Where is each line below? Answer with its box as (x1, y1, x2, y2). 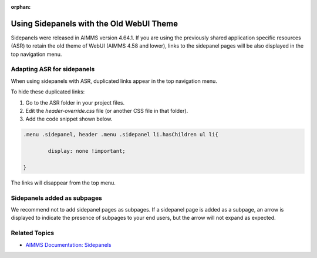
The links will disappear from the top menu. (11, 179, 116, 186)
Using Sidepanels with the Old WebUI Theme (11, 18, 178, 29)
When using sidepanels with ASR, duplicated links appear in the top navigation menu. (11, 77, 217, 85)
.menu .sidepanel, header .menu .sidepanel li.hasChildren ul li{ (23, 131, 218, 138)
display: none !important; (48, 148, 126, 155)
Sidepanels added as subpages (11, 194, 103, 202)
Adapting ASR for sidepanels (11, 65, 95, 73)
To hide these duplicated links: (11, 88, 85, 95)
